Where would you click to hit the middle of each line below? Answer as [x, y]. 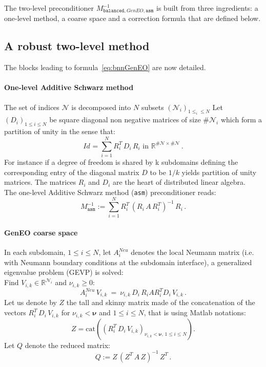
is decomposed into [101, 107]
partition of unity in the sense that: [60, 131]
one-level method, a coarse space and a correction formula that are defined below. [132, 18]
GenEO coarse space [41, 233]
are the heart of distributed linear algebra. [179, 182]
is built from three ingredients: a [207, 8]
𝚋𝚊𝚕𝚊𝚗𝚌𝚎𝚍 [114, 11]
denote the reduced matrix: [67, 345]
